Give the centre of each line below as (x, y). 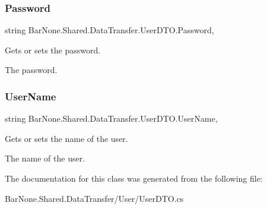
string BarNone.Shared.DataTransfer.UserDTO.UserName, (111, 118)
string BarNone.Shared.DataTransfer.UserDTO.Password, (109, 30)
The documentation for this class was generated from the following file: (134, 178)
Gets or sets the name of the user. (66, 138)
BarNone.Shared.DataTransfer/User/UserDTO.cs (94, 198)
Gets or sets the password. (53, 50)
